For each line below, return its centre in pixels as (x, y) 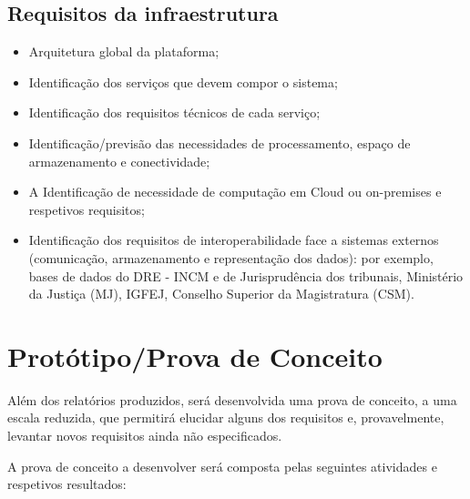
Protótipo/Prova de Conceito (195, 356)
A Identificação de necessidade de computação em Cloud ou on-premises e (235, 192)
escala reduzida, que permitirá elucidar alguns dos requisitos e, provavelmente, (226, 418)
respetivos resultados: (67, 484)
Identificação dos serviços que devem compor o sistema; (183, 81)
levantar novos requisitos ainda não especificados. (145, 436)
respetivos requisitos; (87, 209)
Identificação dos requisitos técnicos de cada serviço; (174, 112)
